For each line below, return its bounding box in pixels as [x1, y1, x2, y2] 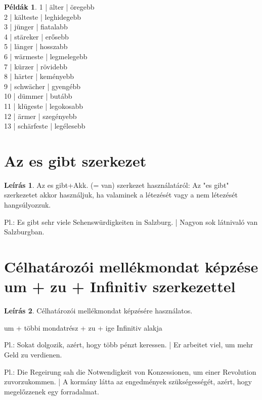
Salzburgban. [4, 226, 45, 237]
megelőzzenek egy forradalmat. [4, 386, 99, 396]
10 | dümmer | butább [4, 91, 72, 101]
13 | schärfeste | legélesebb [4, 121, 85, 131]
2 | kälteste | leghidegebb [4, 11, 81, 22]
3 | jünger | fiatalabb [4, 21, 68, 32]
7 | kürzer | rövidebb [4, 61, 67, 71]
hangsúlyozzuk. [4, 199, 51, 210]
